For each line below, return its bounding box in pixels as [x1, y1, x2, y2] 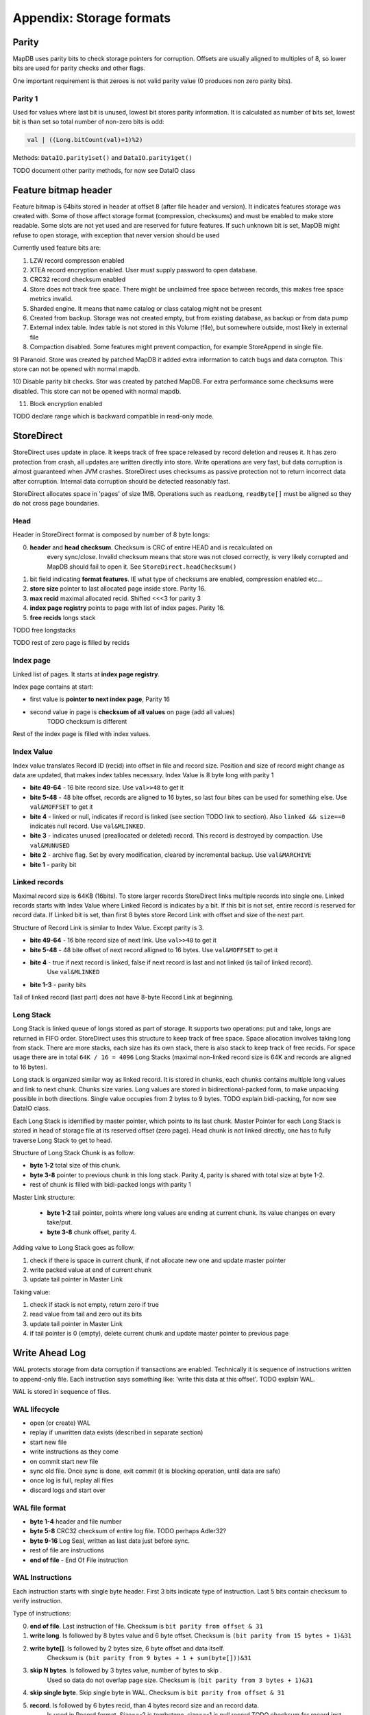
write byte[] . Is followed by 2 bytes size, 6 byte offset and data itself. [29, 1644, 225, 1653]
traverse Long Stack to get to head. [12, 1136, 113, 1144]
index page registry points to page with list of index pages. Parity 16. [29, 604, 225, 612]
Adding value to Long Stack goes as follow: [12, 1244, 135, 1252]
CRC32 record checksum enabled [29, 275, 126, 284]
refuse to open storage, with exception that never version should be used [12, 230, 220, 239]
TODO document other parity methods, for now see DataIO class [12, 166, 195, 174]
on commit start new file [29, 1457, 99, 1465]
